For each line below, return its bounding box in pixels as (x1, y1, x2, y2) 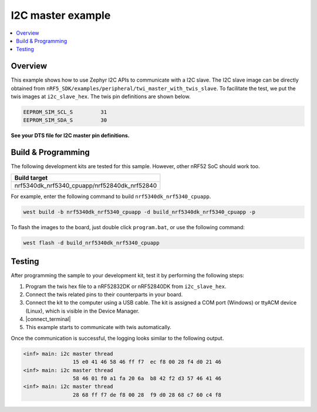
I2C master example (11, 9, 111, 22)
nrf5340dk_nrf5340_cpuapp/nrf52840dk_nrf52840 (14, 181, 157, 189)
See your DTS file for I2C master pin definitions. (11, 132, 130, 139)
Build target (14, 173, 48, 182)
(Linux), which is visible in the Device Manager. (25, 307, 140, 314)
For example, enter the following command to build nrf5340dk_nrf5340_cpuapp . (11, 193, 211, 200)
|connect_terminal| (25, 316, 71, 323)
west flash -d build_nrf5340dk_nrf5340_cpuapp (23, 239, 160, 246)
